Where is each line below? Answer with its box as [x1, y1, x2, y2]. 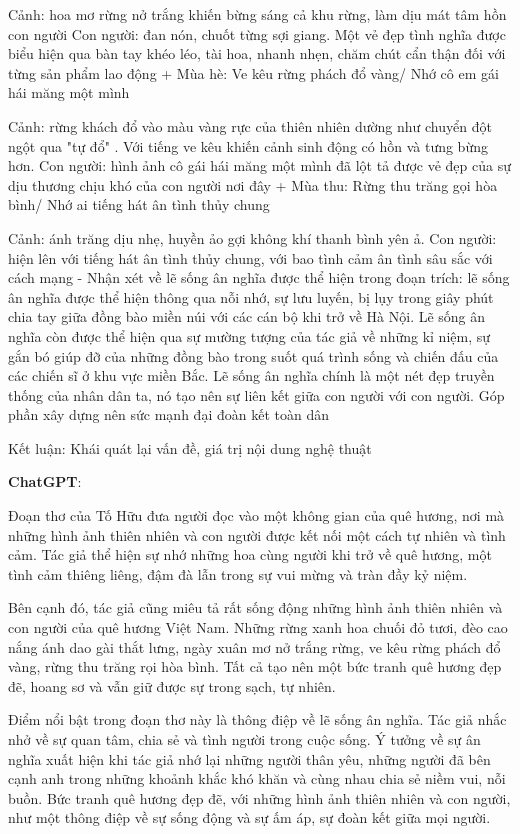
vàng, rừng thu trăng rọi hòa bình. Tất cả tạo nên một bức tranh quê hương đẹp [8, 656, 502, 677]
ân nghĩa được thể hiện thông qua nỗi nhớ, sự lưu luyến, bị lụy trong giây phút [8, 286, 494, 307]
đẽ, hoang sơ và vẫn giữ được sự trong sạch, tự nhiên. [8, 675, 336, 696]
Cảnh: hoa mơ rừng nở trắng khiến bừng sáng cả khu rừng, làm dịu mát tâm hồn [8, 4, 507, 24]
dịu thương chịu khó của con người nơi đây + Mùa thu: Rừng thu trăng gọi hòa [8, 174, 498, 195]
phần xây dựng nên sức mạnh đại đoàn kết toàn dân [8, 404, 329, 425]
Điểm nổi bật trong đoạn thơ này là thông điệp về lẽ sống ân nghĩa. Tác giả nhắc [8, 709, 507, 730]
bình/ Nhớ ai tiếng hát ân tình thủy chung [8, 194, 270, 215]
